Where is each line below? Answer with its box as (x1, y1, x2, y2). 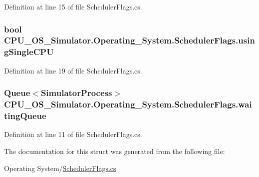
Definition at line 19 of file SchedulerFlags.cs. (4, 65, 142, 75)
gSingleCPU (4, 45, 54, 58)
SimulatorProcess (40, 86, 112, 99)
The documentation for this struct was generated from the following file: (4, 145, 225, 156)
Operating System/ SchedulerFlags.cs (4, 162, 116, 173)
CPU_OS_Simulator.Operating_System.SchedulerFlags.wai (4, 98, 252, 110)
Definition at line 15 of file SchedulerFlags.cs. (4, 1, 142, 11)
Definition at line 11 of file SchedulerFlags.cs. (4, 129, 142, 139)
